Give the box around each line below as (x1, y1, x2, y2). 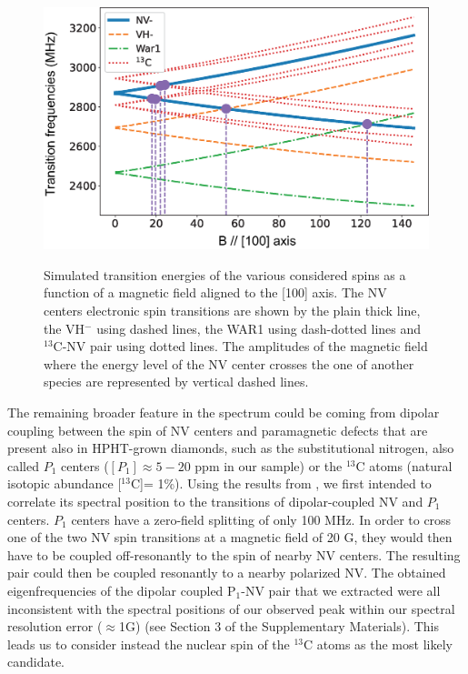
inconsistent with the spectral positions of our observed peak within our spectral (7, 599, 455, 618)
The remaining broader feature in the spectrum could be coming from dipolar (7, 402, 440, 421)
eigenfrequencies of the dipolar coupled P (7, 580, 236, 599)
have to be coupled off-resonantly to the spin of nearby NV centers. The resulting (7, 545, 461, 564)
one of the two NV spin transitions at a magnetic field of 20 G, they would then (7, 528, 453, 547)
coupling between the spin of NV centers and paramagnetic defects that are (7, 420, 428, 439)
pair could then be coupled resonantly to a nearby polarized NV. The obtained (7, 563, 446, 582)
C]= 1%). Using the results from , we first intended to (130, 474, 432, 493)
